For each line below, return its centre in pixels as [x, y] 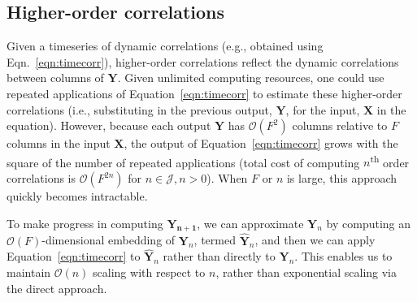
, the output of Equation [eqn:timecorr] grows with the [261, 143]
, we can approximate [250, 223]
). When [227, 178]
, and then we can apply [315, 240]
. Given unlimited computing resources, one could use [251, 78]
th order [390, 161]
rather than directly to [219, 256]
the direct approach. [57, 288]
